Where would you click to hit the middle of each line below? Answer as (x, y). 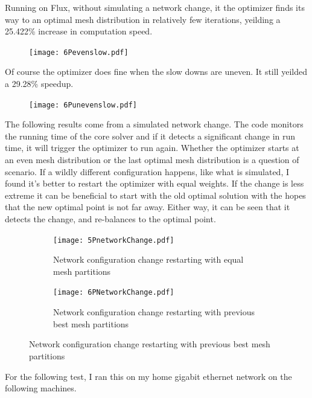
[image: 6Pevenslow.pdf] (79, 52)
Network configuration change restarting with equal (148, 259)
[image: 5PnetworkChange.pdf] (114, 240)
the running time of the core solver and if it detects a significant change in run (150, 136)
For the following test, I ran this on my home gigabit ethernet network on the (148, 376)
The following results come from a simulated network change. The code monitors (154, 124)
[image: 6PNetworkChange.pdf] (114, 293)
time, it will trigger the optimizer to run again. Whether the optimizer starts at (152, 148)
